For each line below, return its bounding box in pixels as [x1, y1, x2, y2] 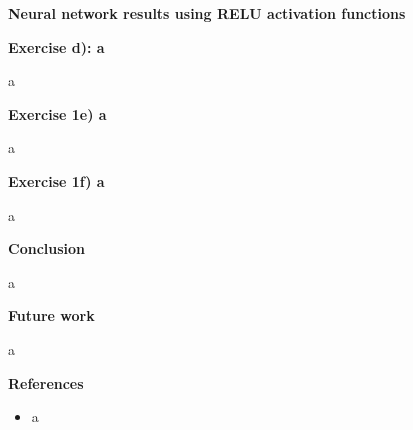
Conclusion [8, 238, 86, 259]
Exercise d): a [8, 36, 105, 57]
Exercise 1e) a [8, 103, 107, 124]
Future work [8, 305, 95, 326]
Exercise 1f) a [8, 170, 105, 191]
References [8, 372, 84, 393]
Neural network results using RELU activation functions [8, 3, 406, 23]
